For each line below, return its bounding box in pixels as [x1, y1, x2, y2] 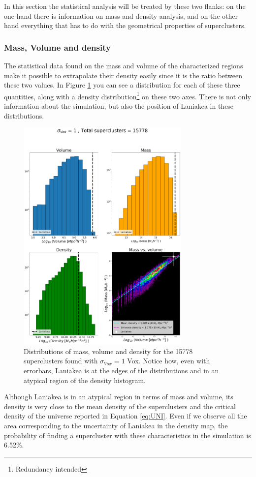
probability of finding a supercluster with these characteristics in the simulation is [4, 430, 251, 440]
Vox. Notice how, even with [127, 356, 210, 366]
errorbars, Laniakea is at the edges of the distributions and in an [24, 365, 219, 375]
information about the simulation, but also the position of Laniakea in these [4, 101, 234, 111]
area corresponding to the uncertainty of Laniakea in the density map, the [4, 420, 228, 430]
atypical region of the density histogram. [24, 375, 146, 385]
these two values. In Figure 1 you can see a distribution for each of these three [4, 80, 240, 90]
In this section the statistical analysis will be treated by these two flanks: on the [4, 1, 246, 11]
